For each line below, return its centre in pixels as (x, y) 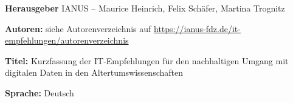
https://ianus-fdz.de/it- (197, 28)
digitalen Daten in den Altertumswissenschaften (94, 72)
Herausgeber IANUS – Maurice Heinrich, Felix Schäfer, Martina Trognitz (145, 8)
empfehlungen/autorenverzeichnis (67, 40)
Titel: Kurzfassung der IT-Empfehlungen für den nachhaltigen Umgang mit (147, 60)
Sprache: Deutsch (40, 92)
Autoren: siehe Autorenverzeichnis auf (78, 28)
